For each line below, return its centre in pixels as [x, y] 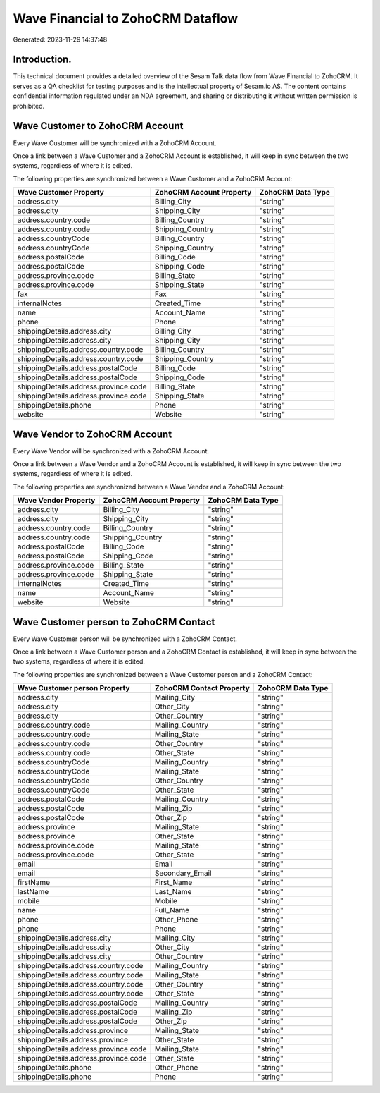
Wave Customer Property [61, 193]
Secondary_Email [183, 873]
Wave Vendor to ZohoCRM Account [93, 434]
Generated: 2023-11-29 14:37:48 [60, 39]
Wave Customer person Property [74, 688]
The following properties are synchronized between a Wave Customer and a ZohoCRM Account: [153, 178]
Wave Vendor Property [56, 501]
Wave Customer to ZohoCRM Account [98, 126]
